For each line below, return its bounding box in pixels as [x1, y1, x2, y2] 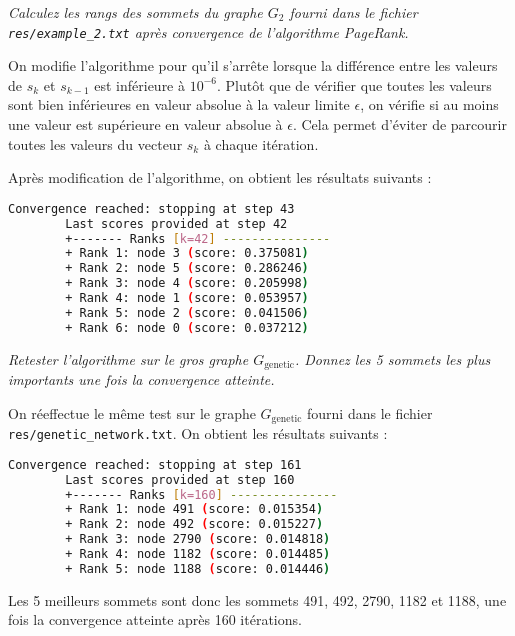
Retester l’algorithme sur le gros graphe [8, 348, 249, 369]
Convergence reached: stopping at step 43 [8, 201, 295, 216]
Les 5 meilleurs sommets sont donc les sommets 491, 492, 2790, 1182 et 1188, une [8, 589, 507, 610]
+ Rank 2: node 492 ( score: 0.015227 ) [65, 517, 324, 532]
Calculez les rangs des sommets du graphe [8, 2, 263, 22]
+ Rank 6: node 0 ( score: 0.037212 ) [65, 320, 309, 335]
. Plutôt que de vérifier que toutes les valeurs [216, 74, 492, 95]
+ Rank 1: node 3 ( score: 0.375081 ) [65, 246, 309, 261]
